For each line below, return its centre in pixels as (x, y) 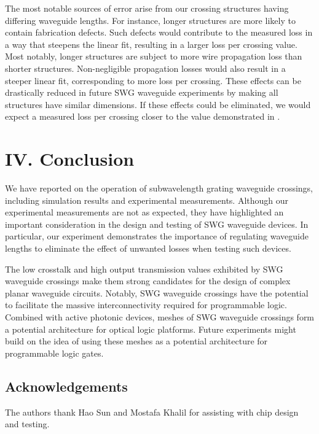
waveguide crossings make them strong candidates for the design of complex (148, 281)
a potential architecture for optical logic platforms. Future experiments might (151, 329)
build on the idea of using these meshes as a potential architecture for (136, 341)
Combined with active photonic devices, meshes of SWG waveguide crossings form (160, 317)
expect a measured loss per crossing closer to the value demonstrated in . (143, 116)
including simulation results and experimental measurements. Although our (147, 200)
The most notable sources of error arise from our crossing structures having (147, 8)
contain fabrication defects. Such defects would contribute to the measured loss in (159, 32)
